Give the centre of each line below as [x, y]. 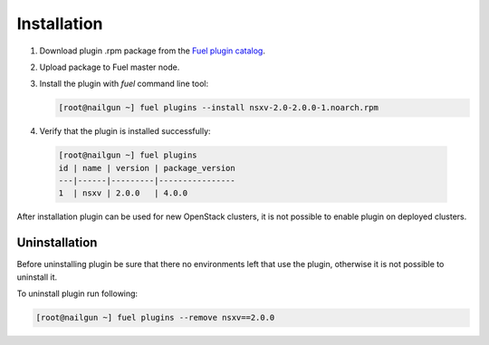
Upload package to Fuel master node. [110, 67]
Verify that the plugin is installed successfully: [125, 131]
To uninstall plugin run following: [77, 293]
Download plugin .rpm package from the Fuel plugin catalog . [153, 51]
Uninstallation [57, 243]
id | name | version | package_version [147, 168]
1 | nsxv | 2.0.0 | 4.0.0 [123, 193]
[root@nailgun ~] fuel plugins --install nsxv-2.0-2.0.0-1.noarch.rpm [219, 108]
